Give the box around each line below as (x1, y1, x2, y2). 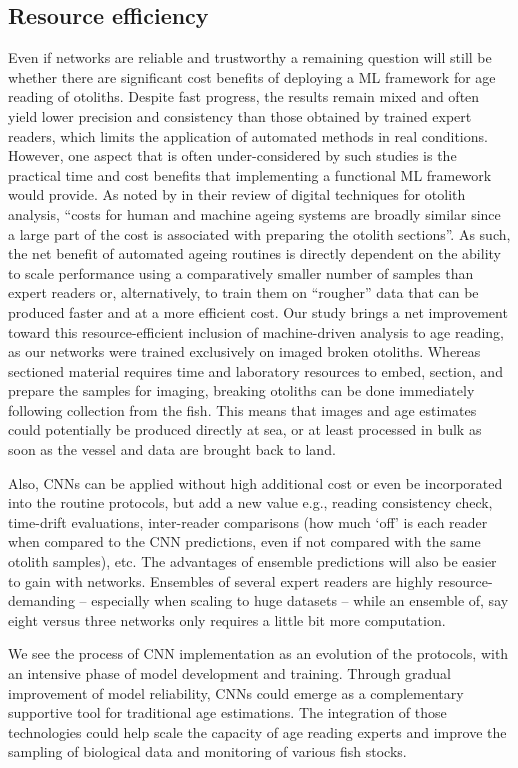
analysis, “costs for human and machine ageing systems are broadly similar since (8, 203, 501, 224)
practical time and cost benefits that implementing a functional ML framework (8, 164, 492, 185)
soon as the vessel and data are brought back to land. (8, 439, 336, 460)
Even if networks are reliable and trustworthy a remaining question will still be (8, 47, 492, 68)
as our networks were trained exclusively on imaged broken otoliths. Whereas (8, 341, 481, 362)
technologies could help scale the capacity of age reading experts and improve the (8, 721, 507, 742)
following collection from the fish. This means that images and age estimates (8, 399, 477, 420)
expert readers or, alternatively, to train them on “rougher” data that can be (8, 282, 479, 303)
